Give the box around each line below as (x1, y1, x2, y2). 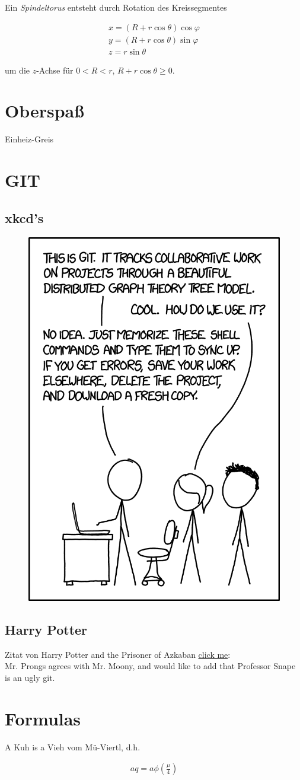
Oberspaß (5, 98, 84, 123)
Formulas (5, 706, 81, 730)
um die (5, 63, 30, 76)
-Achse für (36, 63, 74, 76)
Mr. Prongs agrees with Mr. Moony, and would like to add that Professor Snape (5, 660, 296, 672)
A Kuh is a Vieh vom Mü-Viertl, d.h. (5, 740, 141, 753)
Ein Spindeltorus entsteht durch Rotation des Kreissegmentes (5, 1, 227, 13)
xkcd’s (5, 208, 44, 227)
